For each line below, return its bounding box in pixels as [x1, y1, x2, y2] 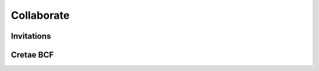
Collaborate [11, 9, 70, 22]
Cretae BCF [11, 50, 54, 60]
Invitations [11, 31, 51, 41]
